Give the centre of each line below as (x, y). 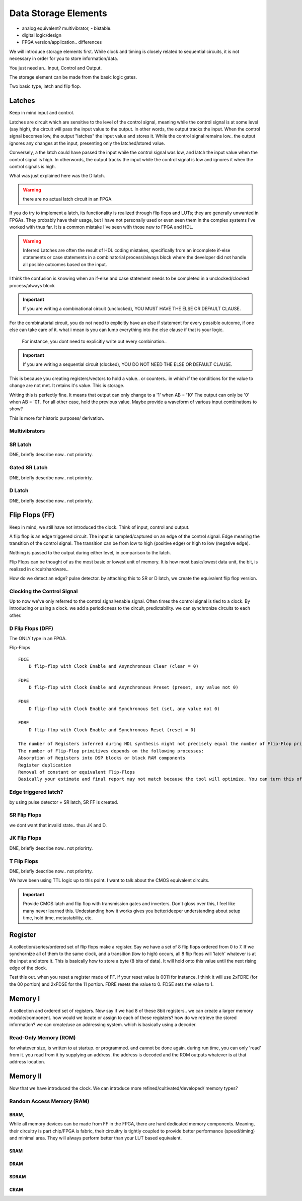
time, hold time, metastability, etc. (58, 918)
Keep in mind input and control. (42, 113)
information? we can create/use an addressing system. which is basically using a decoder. (103, 1025)
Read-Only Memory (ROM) (43, 1038)
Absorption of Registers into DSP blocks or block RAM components (102, 758)
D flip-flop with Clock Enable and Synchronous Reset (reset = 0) (112, 730)
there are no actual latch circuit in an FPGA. (68, 199)
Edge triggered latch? (36, 792)
